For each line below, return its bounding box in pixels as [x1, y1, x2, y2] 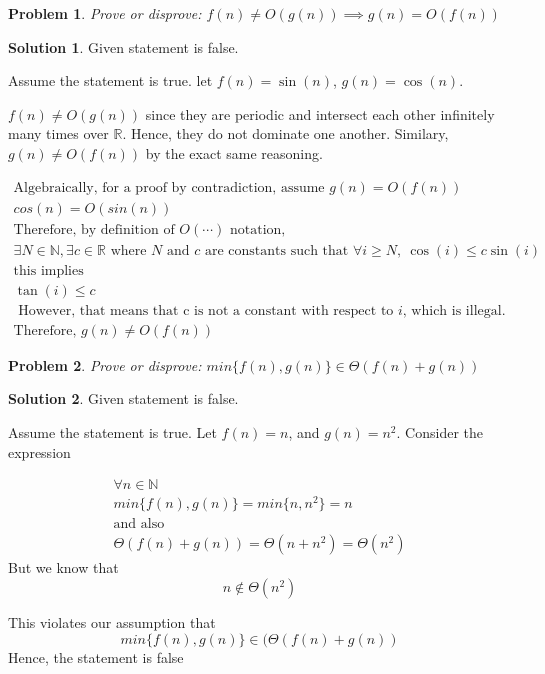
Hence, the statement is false [8, 646, 184, 667]
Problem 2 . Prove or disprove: [8, 354, 202, 375]
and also [113, 517, 165, 532]
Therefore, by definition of [13, 222, 175, 237]
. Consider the [396, 422, 483, 442]
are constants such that [204, 243, 349, 258]
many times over [8, 123, 109, 144]
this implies [13, 263, 84, 278]
